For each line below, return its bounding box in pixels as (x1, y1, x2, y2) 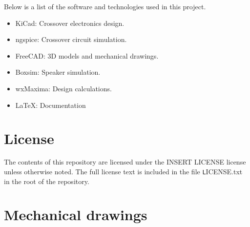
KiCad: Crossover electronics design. (15, 18, 125, 28)
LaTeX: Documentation (15, 100, 86, 110)
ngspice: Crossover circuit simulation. (15, 34, 127, 44)
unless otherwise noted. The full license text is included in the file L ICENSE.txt (4, 166, 243, 176)
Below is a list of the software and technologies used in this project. (4, 1, 206, 11)
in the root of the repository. (4, 176, 89, 186)
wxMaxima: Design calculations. (15, 83, 112, 93)
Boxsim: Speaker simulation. (15, 67, 101, 77)
